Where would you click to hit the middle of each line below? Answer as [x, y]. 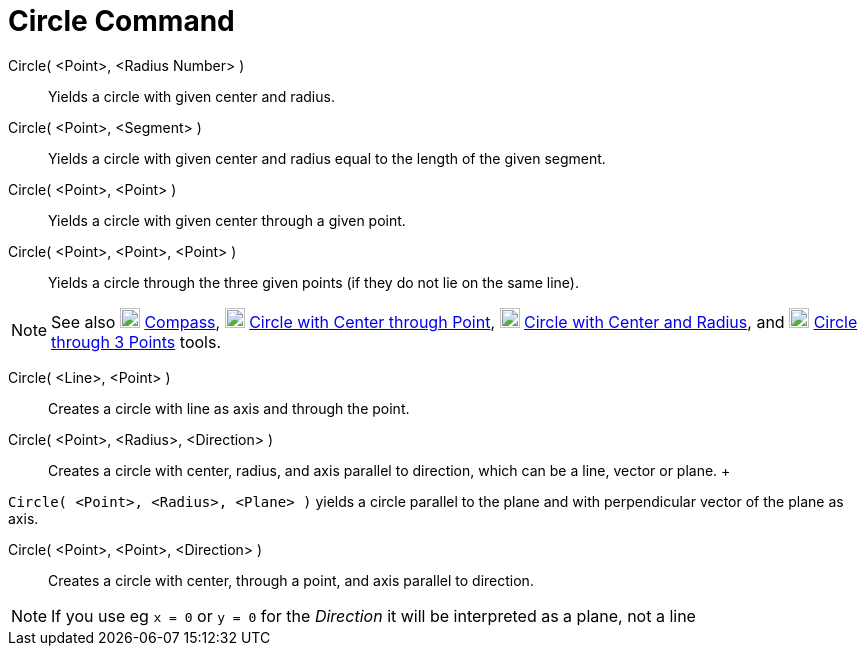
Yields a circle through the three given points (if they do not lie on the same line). [314, 282]
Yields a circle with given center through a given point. [227, 220]
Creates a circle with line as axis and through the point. [229, 408]
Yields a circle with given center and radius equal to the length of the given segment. [327, 158]
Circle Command [121, 21]
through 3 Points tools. [136, 341]
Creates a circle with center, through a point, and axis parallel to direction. [291, 580]
